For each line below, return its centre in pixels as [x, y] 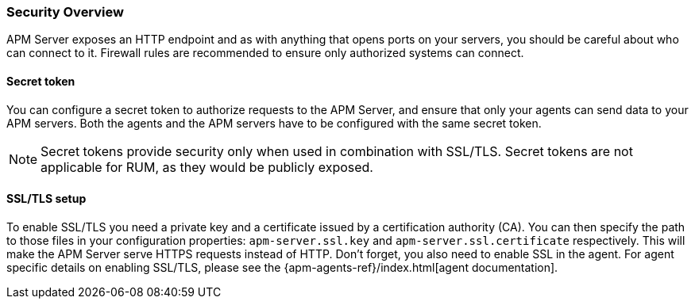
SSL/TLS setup [46, 199]
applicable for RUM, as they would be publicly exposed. [207, 167]
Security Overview [65, 12]
